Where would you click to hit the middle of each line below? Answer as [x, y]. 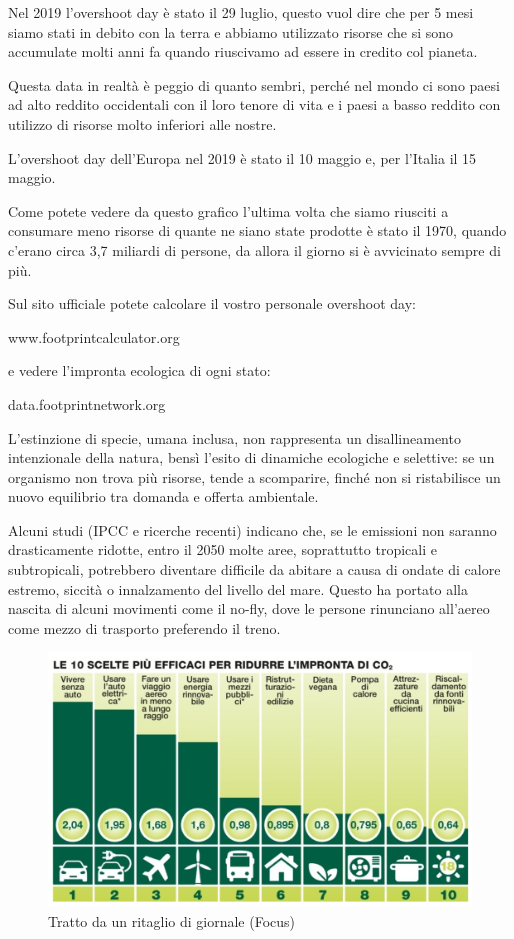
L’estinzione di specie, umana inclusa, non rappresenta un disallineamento [234, 437]
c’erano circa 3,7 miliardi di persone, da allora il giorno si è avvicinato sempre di [254, 249]
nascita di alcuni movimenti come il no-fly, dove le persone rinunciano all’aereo [249, 608]
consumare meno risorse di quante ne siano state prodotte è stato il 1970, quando [257, 230]
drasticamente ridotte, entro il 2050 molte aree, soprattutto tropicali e [222, 549]
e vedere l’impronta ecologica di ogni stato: [139, 370]
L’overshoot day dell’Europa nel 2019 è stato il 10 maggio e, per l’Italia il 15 [242, 157]
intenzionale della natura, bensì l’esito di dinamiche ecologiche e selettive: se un [251, 457]
